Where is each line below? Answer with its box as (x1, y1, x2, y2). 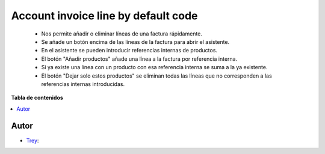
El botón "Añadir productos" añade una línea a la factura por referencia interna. (41, 55, 238, 63)
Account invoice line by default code (11, 9, 198, 22)
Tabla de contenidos (11, 94, 63, 102)
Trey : (26, 137, 39, 144)
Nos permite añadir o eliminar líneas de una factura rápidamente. (41, 30, 203, 37)
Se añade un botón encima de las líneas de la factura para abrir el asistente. (41, 38, 230, 45)
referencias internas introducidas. (41, 80, 125, 87)
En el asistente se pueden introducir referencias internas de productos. (41, 47, 218, 54)
